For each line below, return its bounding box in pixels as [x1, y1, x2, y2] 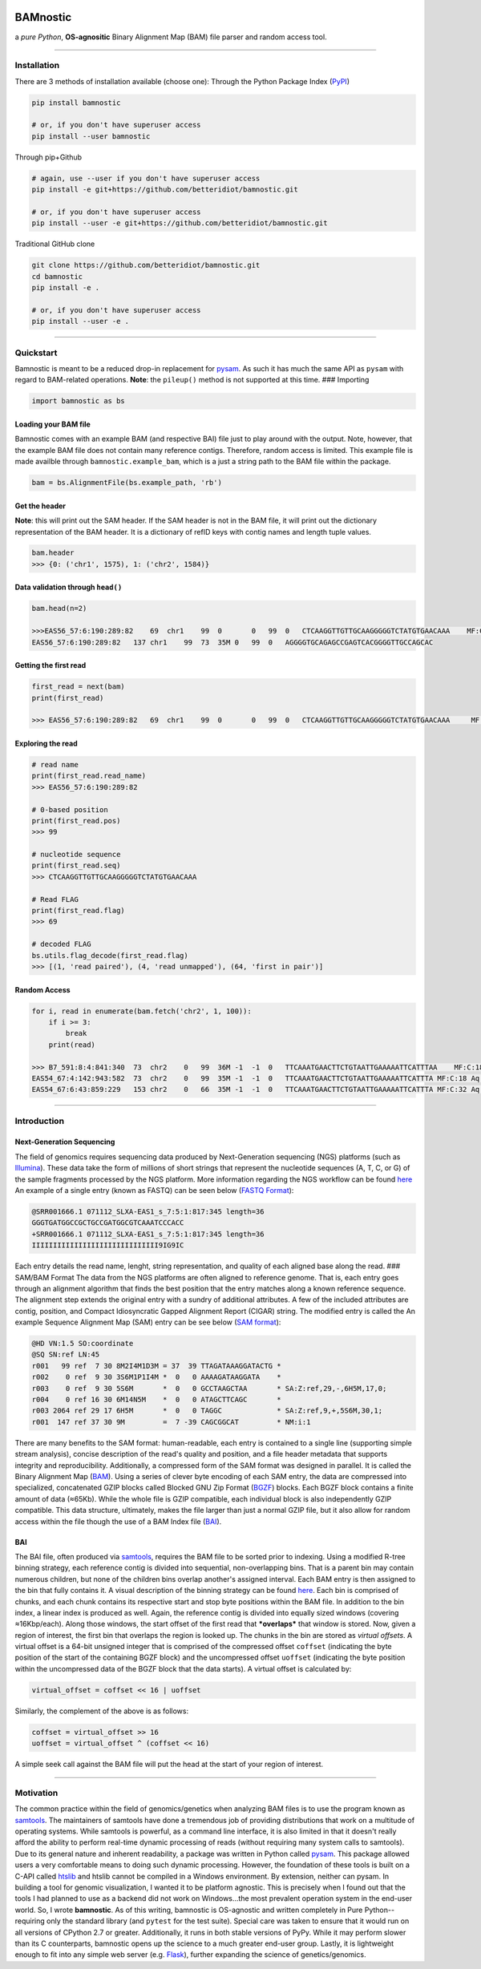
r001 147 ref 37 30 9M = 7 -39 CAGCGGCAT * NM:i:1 [31, 1417, 311, 1426]
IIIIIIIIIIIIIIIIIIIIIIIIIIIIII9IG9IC [31, 1241, 184, 1250]
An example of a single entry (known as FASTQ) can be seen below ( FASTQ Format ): [14, 1186, 294, 1195]
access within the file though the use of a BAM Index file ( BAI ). [14, 1516, 222, 1526]
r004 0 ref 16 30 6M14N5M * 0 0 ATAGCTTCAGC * [31, 1395, 281, 1405]
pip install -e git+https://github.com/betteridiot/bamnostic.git [31, 185, 298, 194]
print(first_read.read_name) [31, 771, 147, 781]
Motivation [14, 1787, 59, 1798]
